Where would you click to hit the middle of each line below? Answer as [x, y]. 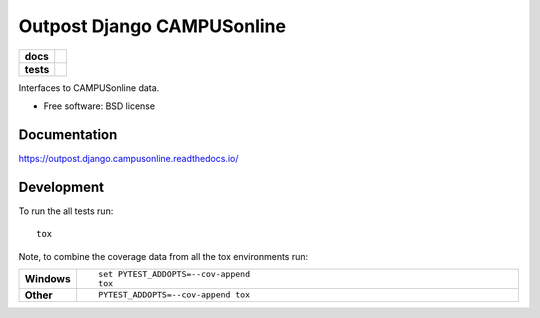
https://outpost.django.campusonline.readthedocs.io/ [128, 158]
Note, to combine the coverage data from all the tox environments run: [163, 256]
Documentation [68, 134]
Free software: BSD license [99, 106]
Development [61, 186]
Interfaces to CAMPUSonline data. [89, 87]
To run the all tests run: [66, 211]
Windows [47, 278]
